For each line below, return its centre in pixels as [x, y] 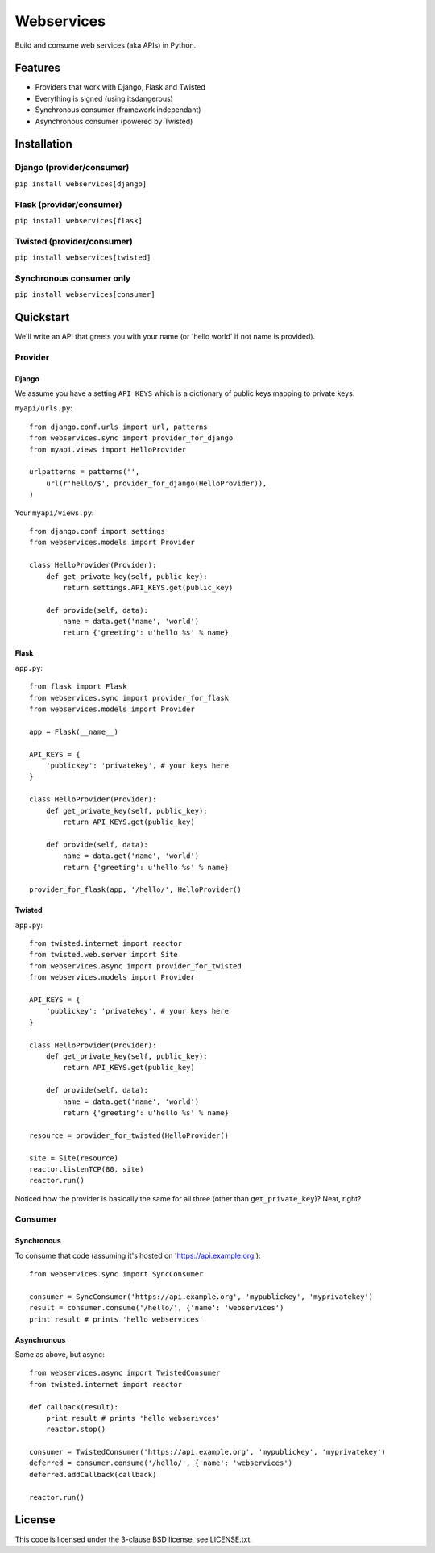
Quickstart [42, 317]
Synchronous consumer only [73, 278]
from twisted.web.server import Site [104, 955]
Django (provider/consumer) [72, 168]
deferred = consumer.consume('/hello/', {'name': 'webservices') [161, 1463]
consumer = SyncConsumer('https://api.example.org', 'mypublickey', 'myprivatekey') [201, 1297]
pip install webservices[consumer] [85, 295]
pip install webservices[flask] [79, 221]
